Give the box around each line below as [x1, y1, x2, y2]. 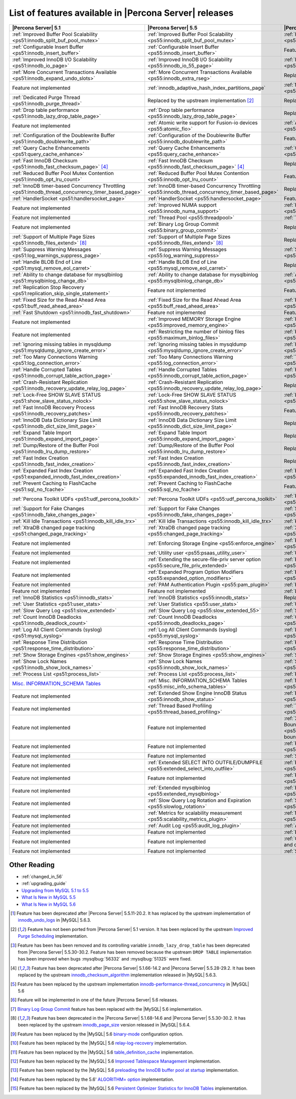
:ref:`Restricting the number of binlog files [147, 328, 245, 335]
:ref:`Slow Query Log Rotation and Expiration [147, 797, 251, 804]
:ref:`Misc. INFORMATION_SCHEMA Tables [147, 677, 247, 684]
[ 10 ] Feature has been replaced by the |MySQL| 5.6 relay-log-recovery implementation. [10, 1040, 187, 1046]
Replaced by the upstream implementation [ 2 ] [147, 97, 254, 104]
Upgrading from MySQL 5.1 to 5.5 [21, 887, 89, 893]
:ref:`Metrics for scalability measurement [147, 809, 242, 816]
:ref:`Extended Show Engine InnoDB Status [147, 689, 247, 696]
